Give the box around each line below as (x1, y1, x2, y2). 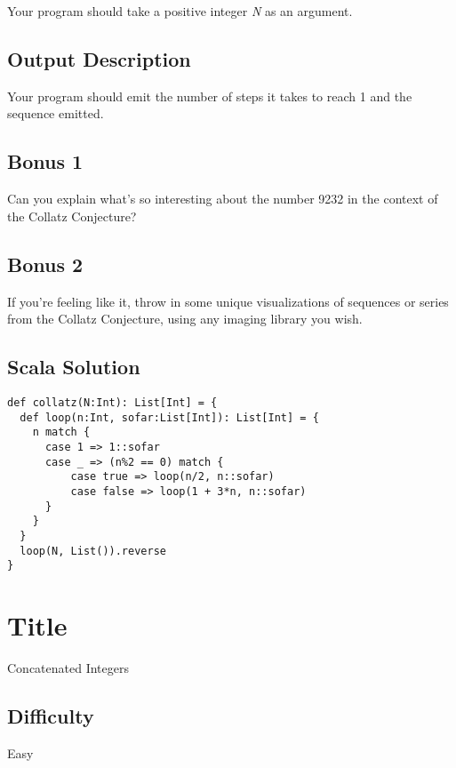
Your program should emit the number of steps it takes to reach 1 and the (7, 86, 412, 105)
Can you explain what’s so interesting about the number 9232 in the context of (7, 189, 438, 208)
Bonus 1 (7, 148, 84, 175)
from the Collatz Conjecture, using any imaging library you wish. (7, 309, 363, 328)
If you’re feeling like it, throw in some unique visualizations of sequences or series (7, 292, 449, 310)
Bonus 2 (7, 250, 84, 277)
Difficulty (7, 701, 94, 729)
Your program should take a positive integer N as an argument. (7, 2, 353, 20)
